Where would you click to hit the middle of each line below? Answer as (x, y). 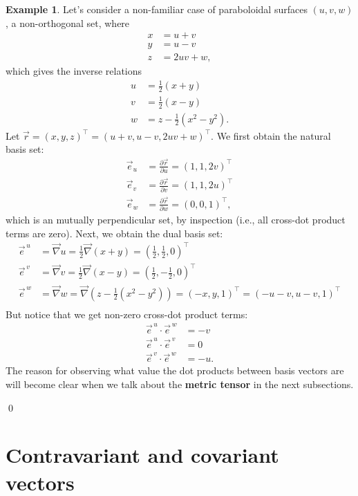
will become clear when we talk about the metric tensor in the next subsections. (180, 384)
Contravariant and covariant (142, 455)
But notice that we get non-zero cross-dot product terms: (127, 314)
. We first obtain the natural (271, 135)
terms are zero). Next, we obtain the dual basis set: (114, 233)
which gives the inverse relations (74, 71)
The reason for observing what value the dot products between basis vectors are (175, 370)
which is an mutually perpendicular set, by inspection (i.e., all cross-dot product (176, 220)
